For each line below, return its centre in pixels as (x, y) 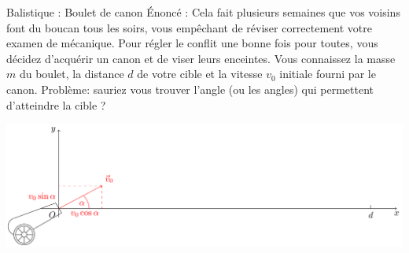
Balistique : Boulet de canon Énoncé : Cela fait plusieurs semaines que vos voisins (203, 12)
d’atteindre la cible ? (56, 104)
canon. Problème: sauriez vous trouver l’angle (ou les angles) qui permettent (190, 89)
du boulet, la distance (72, 74)
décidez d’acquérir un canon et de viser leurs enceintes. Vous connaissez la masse (201, 58)
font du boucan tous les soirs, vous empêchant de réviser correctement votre (189, 27)
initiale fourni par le (328, 74)
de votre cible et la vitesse (200, 74)
